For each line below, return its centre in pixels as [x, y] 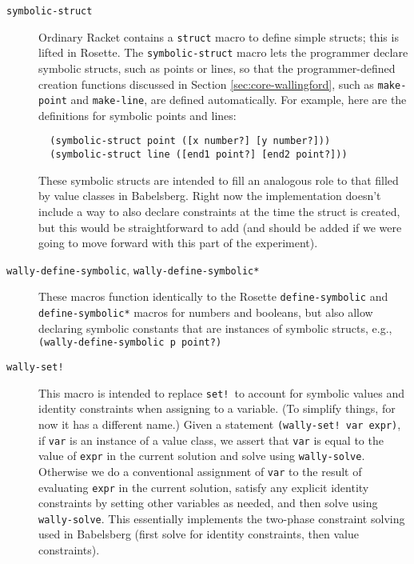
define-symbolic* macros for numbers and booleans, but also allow [206, 312]
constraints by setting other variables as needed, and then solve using [208, 503]
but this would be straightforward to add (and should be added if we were [220, 227]
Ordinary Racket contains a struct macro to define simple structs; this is [219, 36]
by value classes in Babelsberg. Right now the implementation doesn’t [210, 196]
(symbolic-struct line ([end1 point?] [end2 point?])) [199, 155]
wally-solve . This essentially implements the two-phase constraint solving [222, 518]
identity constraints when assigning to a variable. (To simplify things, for [217, 408]
